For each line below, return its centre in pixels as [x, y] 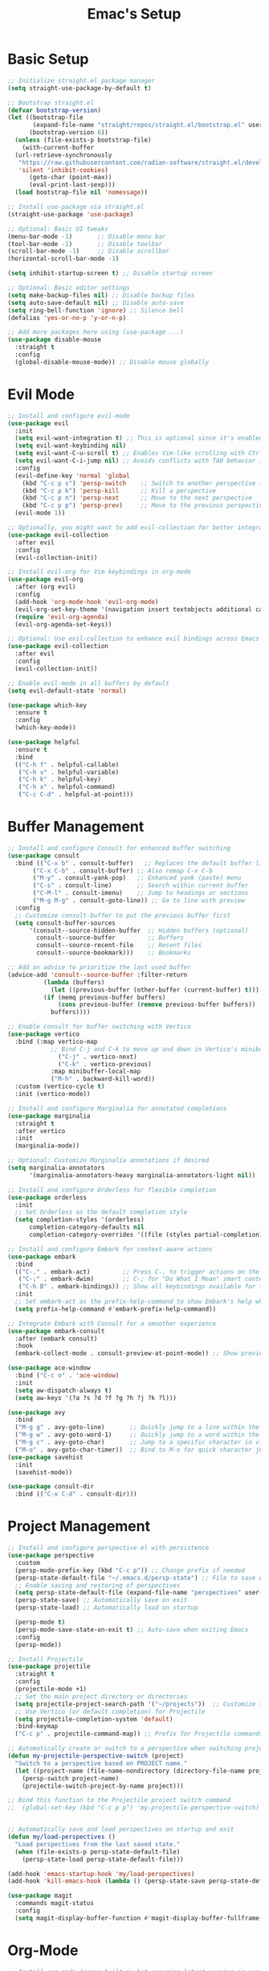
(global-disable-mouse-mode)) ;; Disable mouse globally [112, 362]
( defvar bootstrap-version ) [55, 110]
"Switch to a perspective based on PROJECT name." [101, 1763]
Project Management [79, 1527]
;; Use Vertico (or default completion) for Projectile [110, 1711]
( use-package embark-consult [56, 1331]
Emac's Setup [134, 14]
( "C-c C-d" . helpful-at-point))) [76, 795]
